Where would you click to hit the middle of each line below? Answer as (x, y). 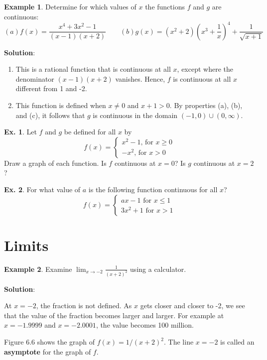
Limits (26, 245)
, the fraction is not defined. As (84, 305)
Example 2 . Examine (38, 269)
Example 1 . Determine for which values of (70, 6)
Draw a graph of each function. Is (55, 163)
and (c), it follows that (50, 115)
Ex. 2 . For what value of (42, 189)
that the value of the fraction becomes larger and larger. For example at (114, 315)
